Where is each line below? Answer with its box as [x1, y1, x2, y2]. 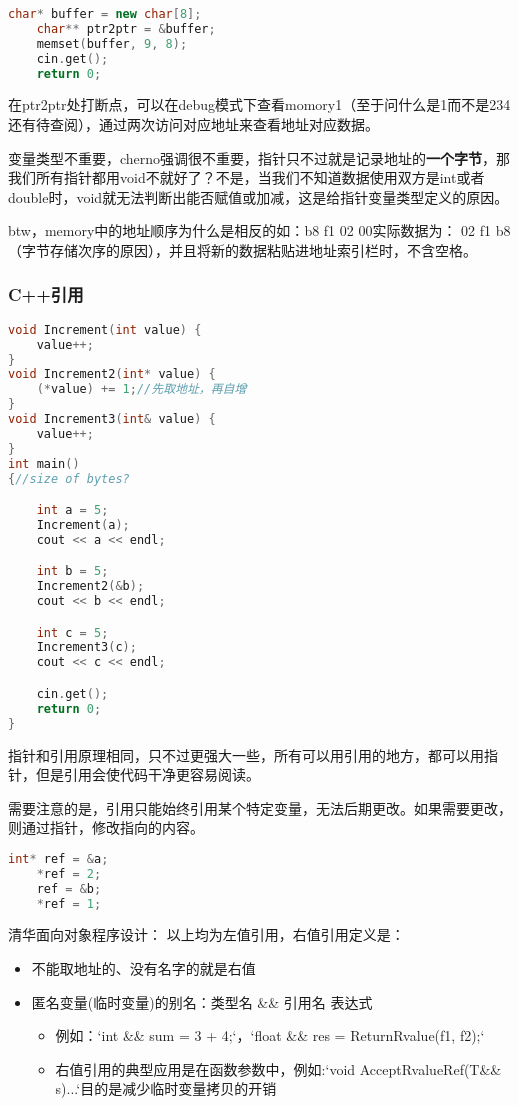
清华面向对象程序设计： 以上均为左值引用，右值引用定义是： [8, 924, 405, 945]
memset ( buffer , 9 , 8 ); [36, 36, 188, 51]
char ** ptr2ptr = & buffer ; [36, 21, 216, 36]
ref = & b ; [36, 881, 102, 896]
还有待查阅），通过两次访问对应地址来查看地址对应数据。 [8, 113, 379, 134]
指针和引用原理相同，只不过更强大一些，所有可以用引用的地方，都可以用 [8, 744, 484, 765]
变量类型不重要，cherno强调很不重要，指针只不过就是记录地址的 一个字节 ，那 [8, 147, 511, 168]
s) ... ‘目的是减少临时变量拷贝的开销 [55, 1078, 277, 1099]
